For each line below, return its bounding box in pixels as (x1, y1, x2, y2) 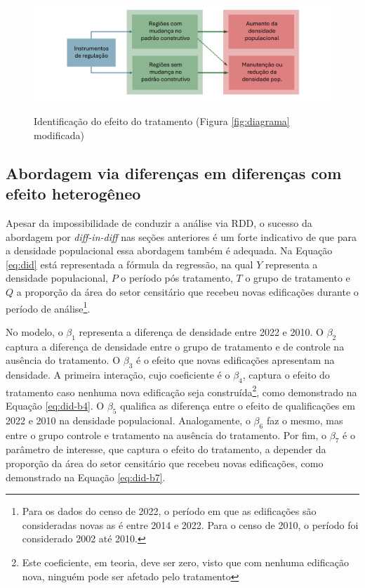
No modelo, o (6, 324, 63, 339)
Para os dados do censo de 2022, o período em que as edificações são (22, 504, 317, 518)
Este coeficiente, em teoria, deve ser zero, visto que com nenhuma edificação (22, 555, 349, 570)
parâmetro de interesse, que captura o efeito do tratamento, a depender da (6, 442, 326, 457)
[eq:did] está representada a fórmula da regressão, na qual (6, 256, 253, 271)
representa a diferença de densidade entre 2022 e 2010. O (79, 324, 324, 339)
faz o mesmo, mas (266, 412, 343, 427)
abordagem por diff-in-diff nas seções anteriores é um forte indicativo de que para (6, 229, 357, 244)
